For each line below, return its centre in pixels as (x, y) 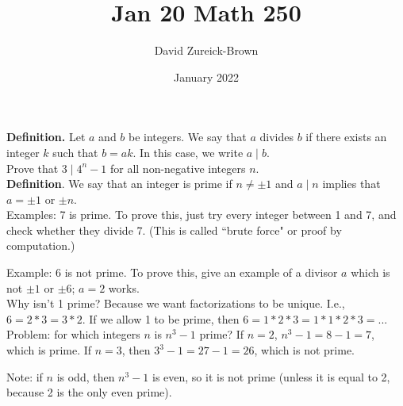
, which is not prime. (305, 350)
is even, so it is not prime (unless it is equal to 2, (271, 376)
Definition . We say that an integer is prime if (119, 184)
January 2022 (206, 77)
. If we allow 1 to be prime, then (161, 318)
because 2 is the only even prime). (89, 392)
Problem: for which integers (73, 334)
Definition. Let (46, 137)
